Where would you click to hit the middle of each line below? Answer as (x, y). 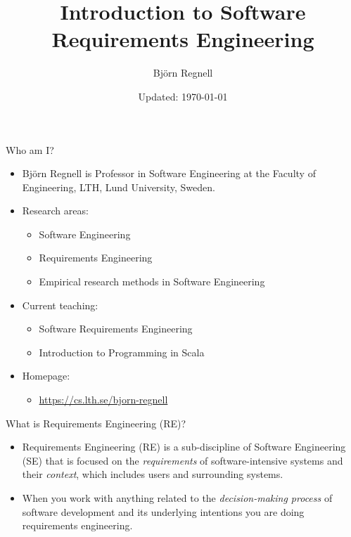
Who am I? (30, 149)
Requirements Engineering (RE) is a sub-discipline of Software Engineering (184, 447)
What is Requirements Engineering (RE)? (96, 423)
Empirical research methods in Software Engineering (152, 282)
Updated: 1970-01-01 (183, 96)
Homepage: (46, 376)
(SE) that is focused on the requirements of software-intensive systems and (183, 460)
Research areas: (55, 211)
